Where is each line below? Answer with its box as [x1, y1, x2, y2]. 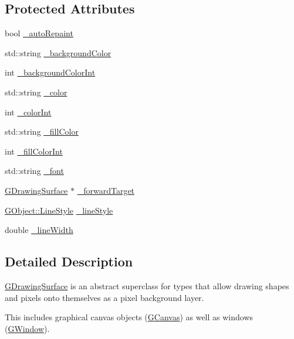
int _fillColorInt [5, 145, 63, 157]
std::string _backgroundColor [5, 46, 111, 59]
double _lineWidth [5, 224, 73, 236]
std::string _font [5, 165, 64, 177]
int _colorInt [5, 105, 52, 118]
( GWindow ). [5, 322, 50, 334]
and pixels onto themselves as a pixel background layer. [5, 291, 204, 303]
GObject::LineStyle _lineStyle [5, 204, 113, 216]
